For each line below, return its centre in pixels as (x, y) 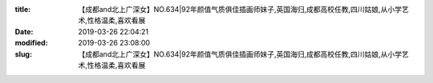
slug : (23, 54)
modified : (31, 43)
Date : (24, 31)
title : (23, 9)
